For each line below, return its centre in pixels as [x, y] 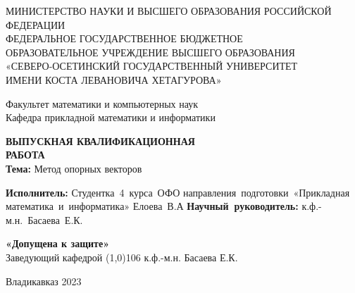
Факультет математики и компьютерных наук [102, 103]
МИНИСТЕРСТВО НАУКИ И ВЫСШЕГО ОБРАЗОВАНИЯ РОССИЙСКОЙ [169, 11]
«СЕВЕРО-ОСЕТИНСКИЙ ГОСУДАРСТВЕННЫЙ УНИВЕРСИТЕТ [152, 66]
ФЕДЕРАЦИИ [36, 24]
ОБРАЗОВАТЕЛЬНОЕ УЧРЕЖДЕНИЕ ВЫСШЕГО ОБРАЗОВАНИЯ [150, 52]
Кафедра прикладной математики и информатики [111, 117]
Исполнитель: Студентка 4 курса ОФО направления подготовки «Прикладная [178, 192]
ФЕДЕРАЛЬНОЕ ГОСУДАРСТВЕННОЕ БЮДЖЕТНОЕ [124, 38]
